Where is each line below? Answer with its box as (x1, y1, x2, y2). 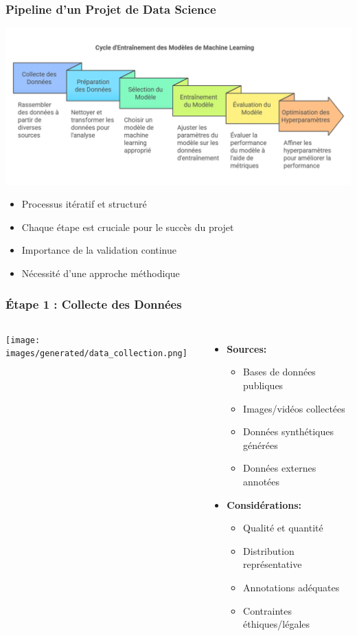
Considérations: (227, 497, 302, 512)
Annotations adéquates (243, 580, 340, 594)
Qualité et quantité (243, 520, 323, 535)
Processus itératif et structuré (21, 197, 147, 211)
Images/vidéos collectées (243, 401, 345, 415)
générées (243, 437, 278, 452)
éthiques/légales (243, 617, 310, 631)
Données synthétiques (243, 424, 334, 439)
